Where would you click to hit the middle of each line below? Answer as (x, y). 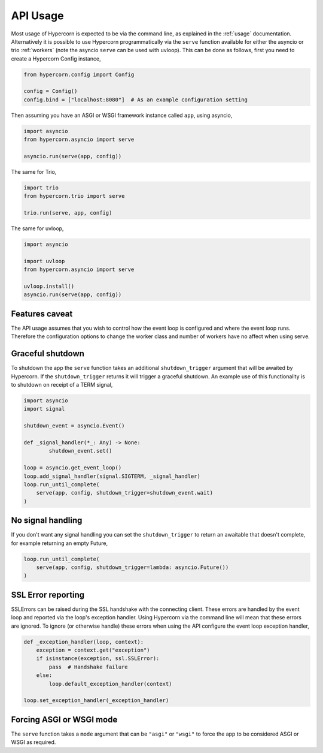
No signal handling (47, 521)
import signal (44, 409)
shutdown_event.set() (80, 451)
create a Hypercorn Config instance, (56, 58)
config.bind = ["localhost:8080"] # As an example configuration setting (136, 100)
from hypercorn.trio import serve (74, 196)
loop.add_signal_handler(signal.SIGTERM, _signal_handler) (112, 476)
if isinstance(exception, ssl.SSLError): (98, 659)
